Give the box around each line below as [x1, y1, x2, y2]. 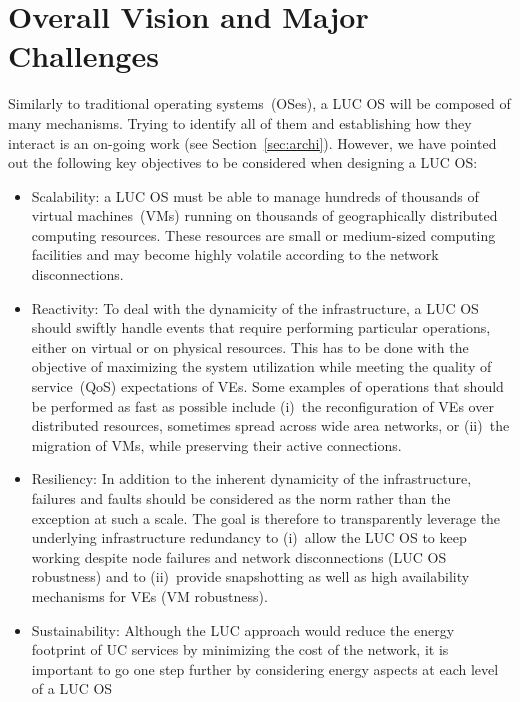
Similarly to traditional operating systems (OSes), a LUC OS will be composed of [8, 93, 511, 114]
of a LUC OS [31, 678, 113, 699]
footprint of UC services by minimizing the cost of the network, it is [31, 639, 449, 660]
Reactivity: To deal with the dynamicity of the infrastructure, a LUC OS [31, 297, 479, 318]
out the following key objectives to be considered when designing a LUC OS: [8, 152, 478, 173]
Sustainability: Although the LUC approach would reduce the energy [31, 619, 455, 640]
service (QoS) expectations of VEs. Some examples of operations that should [31, 376, 504, 397]
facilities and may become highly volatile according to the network [31, 244, 439, 265]
